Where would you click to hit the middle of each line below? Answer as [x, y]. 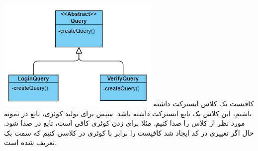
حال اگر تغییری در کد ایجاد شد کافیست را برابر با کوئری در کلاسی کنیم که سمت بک [129, 132]
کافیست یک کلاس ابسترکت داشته [204, 103]
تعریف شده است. [30, 142]
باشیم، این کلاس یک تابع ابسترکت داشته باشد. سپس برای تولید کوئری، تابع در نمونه [128, 113]
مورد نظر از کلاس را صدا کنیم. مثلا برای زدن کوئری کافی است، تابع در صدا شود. [125, 123]
